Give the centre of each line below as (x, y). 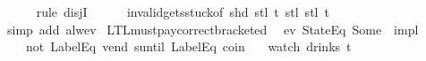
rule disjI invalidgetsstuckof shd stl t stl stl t (183, 11)
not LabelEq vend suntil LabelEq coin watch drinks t (188, 46)
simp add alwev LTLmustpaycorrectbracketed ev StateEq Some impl (213, 29)
